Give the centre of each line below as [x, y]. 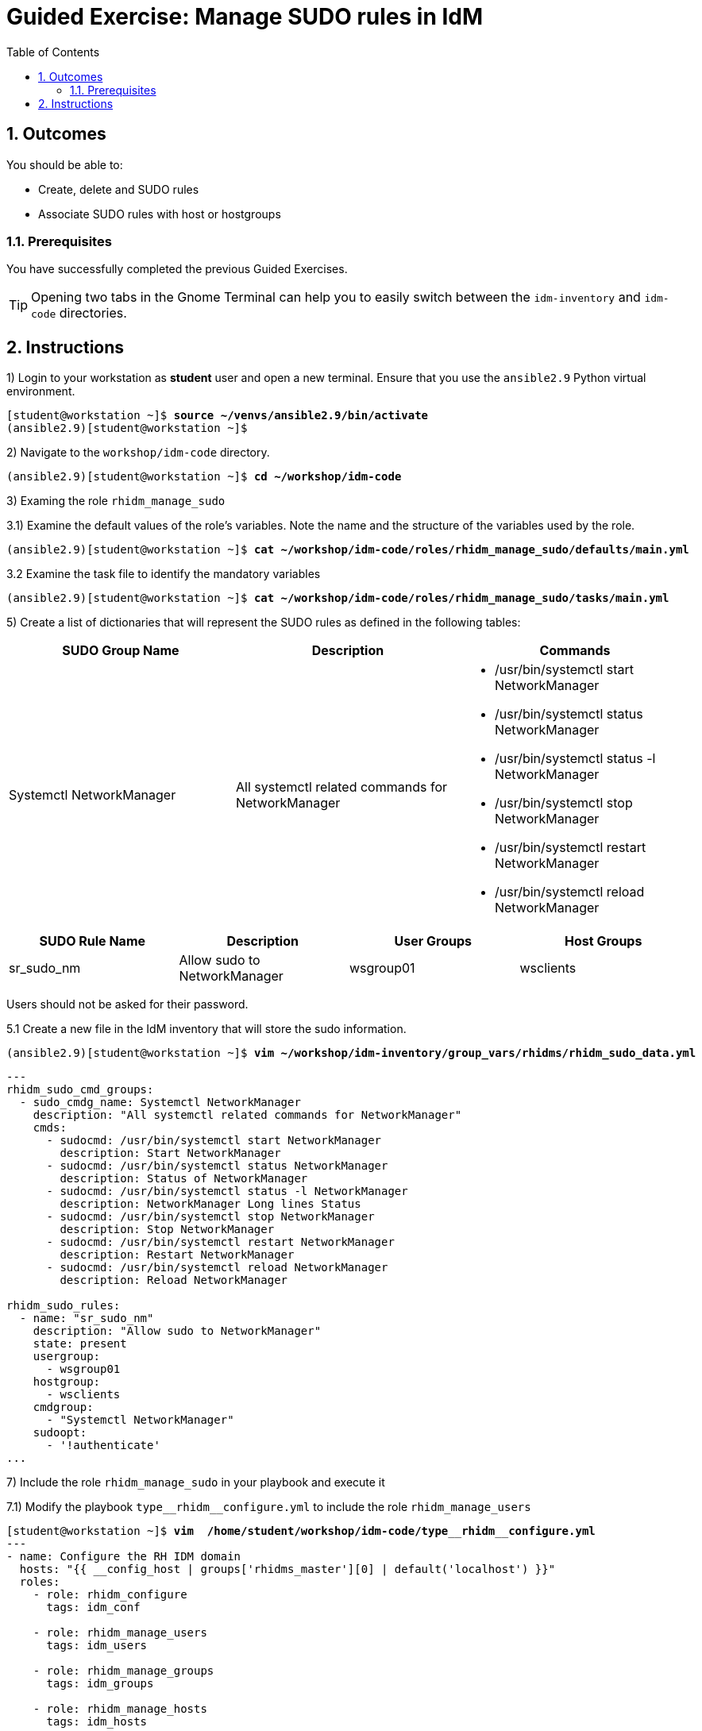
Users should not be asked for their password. [127, 1004]
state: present [80, 1344]
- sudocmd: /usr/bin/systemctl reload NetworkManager [217, 1268]
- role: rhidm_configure [110, 1595]
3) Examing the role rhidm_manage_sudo [116, 501]
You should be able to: [65, 164]
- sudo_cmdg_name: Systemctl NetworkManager [160, 1103]
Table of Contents [53, 52]
